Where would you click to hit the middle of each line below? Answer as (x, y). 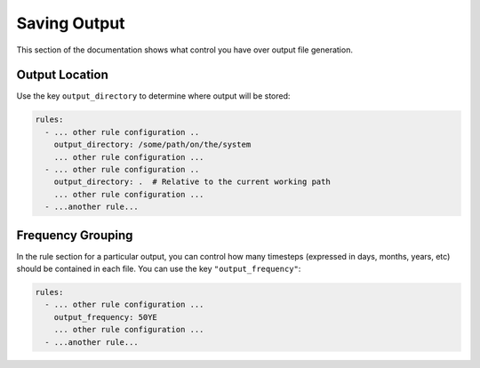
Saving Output (71, 23)
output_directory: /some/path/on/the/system (152, 145)
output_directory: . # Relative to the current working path (192, 182)
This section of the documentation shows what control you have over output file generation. (184, 50)
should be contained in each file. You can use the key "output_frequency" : (159, 269)
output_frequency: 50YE (105, 317)
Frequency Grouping (75, 235)
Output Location (62, 75)
